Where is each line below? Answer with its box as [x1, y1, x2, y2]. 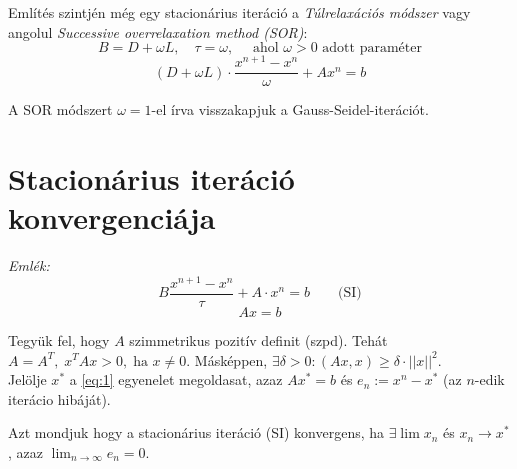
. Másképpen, [186, 349, 268, 370]
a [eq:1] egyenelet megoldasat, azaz [69, 369, 283, 390]
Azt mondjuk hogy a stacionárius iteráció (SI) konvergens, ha [8, 422, 385, 443]
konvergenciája [8, 197, 216, 238]
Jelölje [8, 369, 47, 390]
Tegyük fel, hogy [8, 329, 110, 350]
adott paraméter [322, 41, 422, 56]
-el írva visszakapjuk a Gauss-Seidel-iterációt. [151, 99, 429, 120]
